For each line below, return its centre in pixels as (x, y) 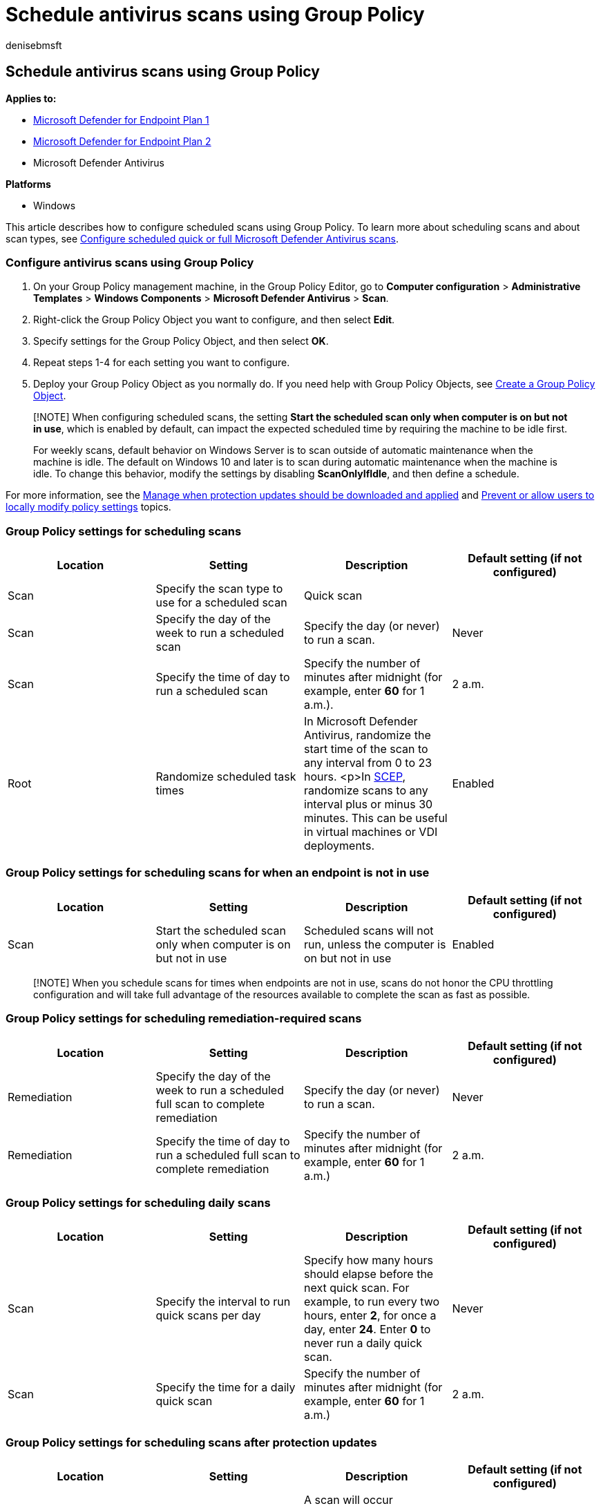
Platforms (28, 184)
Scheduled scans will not (369, 930)
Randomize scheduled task (226, 777)
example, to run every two (372, 1302)
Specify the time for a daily (226, 1388)
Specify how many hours (369, 1260)
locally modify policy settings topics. (88, 507)
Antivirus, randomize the (368, 735)
